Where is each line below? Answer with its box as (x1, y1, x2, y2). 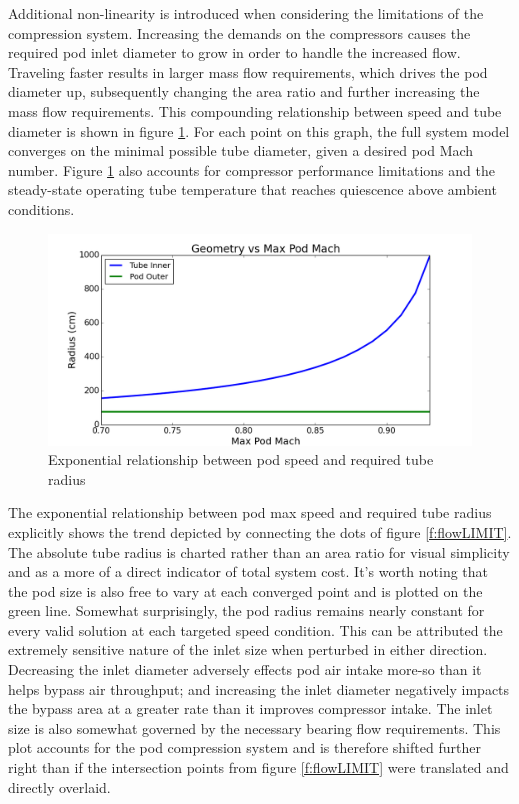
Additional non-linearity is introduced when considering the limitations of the (8, 3, 484, 23)
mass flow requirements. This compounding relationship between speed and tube (8, 100, 502, 121)
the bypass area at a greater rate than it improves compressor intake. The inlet (8, 698, 493, 719)
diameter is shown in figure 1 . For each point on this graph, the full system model (8, 120, 510, 141)
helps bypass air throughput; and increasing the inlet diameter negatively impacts (8, 678, 510, 699)
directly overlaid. (8, 776, 111, 797)
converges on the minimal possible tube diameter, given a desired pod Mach (8, 140, 474, 161)
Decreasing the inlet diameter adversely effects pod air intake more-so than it (8, 659, 482, 680)
